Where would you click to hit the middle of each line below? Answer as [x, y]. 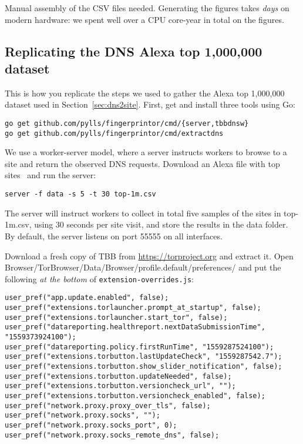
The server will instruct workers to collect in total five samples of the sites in [143, 213]
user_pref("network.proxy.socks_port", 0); [91, 425]
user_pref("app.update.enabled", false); [87, 298]
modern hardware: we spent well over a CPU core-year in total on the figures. [144, 19]
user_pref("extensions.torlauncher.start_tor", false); [116, 317]
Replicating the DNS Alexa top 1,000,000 [134, 51]
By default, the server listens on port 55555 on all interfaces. [114, 236]
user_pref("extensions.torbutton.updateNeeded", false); [118, 376]
